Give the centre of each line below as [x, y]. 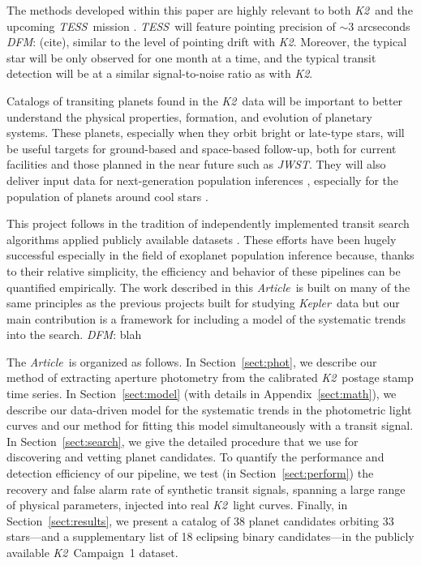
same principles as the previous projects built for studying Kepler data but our [203, 303]
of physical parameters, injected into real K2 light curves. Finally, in [177, 505]
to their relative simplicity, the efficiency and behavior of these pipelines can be [204, 270]
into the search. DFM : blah [74, 334]
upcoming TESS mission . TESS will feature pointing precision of [171, 26]
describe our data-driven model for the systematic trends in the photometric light [209, 409]
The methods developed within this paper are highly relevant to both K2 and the [210, 10]
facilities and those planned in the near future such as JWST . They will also [196, 164]
